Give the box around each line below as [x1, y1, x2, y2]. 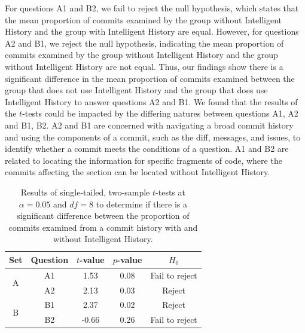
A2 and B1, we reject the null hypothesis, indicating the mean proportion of [5, 36, 284, 49]
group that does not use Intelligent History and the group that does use [5, 84, 268, 96]
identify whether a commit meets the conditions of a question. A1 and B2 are [5, 142, 289, 155]
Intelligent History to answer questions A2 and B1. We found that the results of [5, 95, 298, 108]
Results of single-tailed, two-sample [20, 185, 150, 198]
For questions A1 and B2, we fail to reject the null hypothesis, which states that [5, 2, 299, 14]
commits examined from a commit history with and [8, 221, 198, 233]
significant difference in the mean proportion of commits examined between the [5, 72, 295, 84]
